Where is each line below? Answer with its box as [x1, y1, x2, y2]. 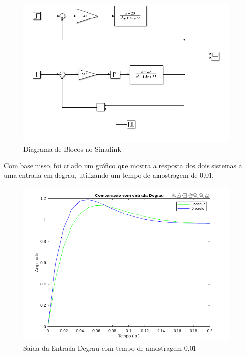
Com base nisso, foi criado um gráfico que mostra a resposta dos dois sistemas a [4, 160, 242, 170]
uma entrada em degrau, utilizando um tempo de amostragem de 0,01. [4, 170, 214, 180]
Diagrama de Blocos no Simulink [23, 144, 121, 154]
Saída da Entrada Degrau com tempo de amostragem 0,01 [23, 343, 196, 353]
